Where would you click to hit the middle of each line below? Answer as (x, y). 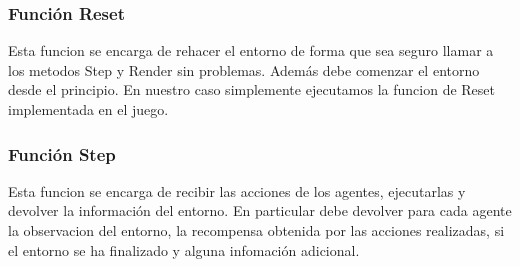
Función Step (62, 153)
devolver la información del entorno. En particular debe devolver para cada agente (260, 210)
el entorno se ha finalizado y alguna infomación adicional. (184, 249)
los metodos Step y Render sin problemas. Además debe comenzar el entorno (244, 69)
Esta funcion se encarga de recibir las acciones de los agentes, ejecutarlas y (237, 190)
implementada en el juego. (88, 109)
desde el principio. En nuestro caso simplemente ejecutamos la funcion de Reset (251, 89)
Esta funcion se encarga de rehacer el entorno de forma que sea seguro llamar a (251, 50)
